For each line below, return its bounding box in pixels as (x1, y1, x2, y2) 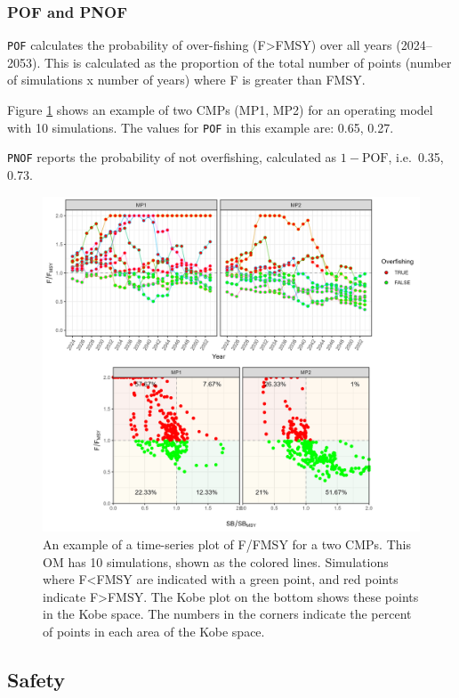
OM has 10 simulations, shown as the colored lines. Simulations (43, 552, 389, 571)
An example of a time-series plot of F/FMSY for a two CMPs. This (43, 534, 411, 553)
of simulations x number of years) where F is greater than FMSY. (7, 70, 366, 89)
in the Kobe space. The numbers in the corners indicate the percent (43, 605, 412, 623)
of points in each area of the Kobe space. (43, 621, 265, 640)
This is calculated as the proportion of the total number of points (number (44, 53, 452, 71)
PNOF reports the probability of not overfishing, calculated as (7, 148, 337, 166)
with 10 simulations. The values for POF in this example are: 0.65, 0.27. (7, 118, 394, 136)
